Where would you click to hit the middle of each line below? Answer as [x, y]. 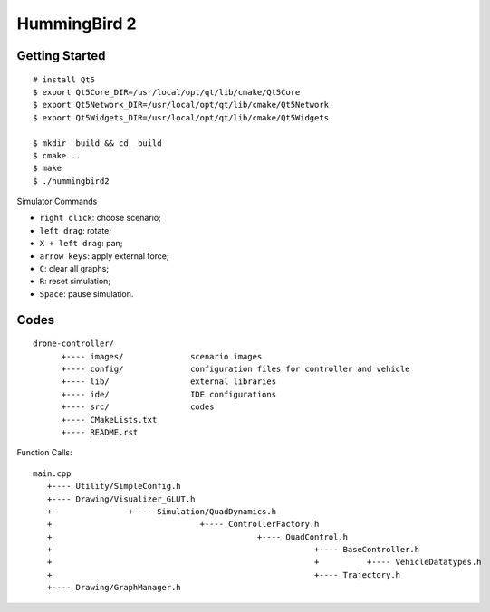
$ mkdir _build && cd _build [97, 143]
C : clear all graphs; [74, 269]
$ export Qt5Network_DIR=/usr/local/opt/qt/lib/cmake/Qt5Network [181, 105]
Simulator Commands [57, 201]
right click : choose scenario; [101, 218]
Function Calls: [44, 453]
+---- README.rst [100, 432]
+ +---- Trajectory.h [224, 574]
